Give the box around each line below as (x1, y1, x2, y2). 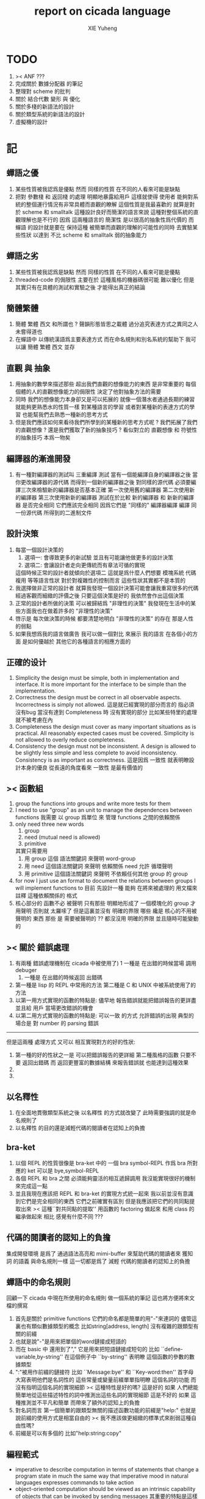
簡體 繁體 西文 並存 (27, 344, 75, 351)
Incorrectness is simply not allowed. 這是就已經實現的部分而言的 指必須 (15, 701, 195, 708)
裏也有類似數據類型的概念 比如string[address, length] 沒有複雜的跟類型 (15, 1322, 193, 1330)
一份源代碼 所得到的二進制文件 (15, 509, 92, 516)
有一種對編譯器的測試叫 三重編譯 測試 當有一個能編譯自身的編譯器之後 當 (15, 471, 198, 478)
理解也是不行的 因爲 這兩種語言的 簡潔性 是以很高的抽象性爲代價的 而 (20, 216, 194, 223)
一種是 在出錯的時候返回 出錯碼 (24, 974, 103, 981)
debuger (15, 967, 37, 974)
